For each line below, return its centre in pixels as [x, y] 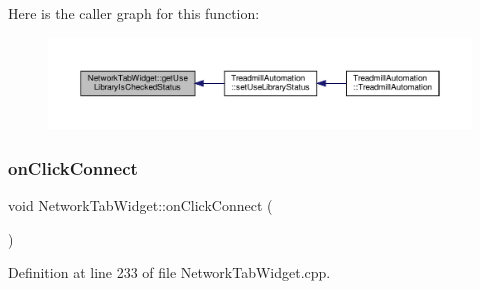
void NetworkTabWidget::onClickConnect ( [140, 204]
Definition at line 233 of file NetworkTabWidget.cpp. [169, 272]
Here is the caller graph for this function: [134, 13]
